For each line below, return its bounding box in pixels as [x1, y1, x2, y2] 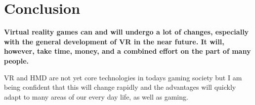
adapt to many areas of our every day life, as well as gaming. [4, 91, 188, 102]
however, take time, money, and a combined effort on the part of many [4, 46, 251, 56]
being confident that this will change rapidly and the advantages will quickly [4, 82, 236, 92]
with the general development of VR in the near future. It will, [4, 36, 224, 46]
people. [4, 55, 29, 66]
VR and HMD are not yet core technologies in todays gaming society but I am [4, 72, 242, 82]
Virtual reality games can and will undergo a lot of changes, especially [4, 27, 249, 37]
